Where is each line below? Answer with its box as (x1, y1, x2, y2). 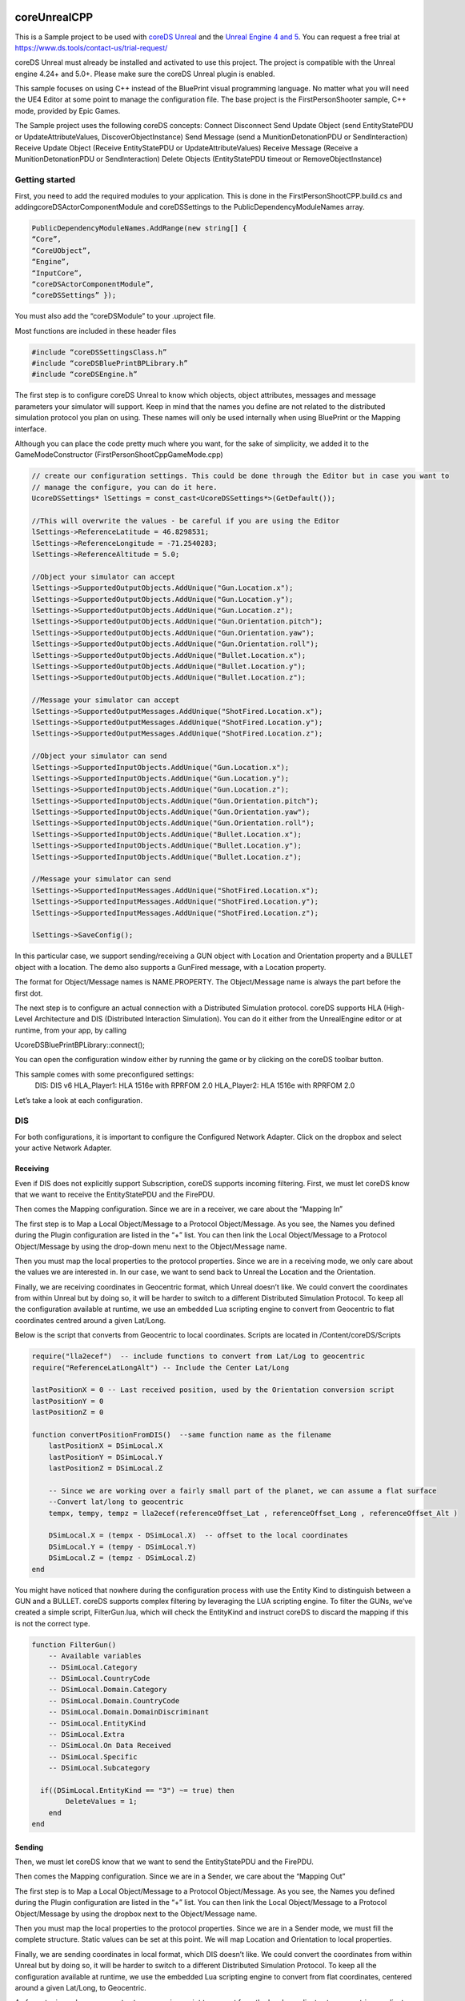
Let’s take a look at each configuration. (14, 1095, 143, 1105)
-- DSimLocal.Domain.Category (48, 1685, 167, 1694)
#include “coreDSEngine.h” (31, 370, 138, 379)
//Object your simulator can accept (31, 572, 176, 581)
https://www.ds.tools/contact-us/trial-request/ (14, 42, 168, 52)
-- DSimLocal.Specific (48, 1752, 138, 1761)
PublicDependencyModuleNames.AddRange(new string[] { (31, 223, 247, 232)
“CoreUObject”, (31, 246, 91, 255)
